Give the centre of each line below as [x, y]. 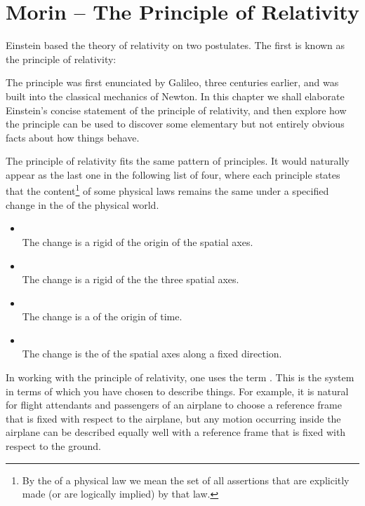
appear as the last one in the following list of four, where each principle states [173, 174]
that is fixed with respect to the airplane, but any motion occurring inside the [173, 418]
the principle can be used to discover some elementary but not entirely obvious [175, 124]
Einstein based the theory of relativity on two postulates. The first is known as [175, 45]
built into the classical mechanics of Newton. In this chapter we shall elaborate [175, 96]
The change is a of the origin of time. [102, 316]
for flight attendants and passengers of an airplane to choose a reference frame [174, 405]
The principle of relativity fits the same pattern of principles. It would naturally [178, 161]
